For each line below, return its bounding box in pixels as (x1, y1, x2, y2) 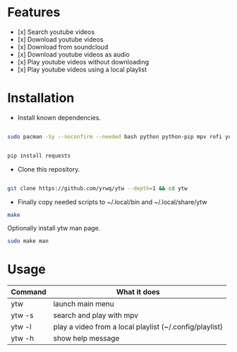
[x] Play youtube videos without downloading (17, 57, 150, 66)
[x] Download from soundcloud (17, 42, 109, 51)
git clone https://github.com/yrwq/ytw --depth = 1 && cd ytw (7, 184, 188, 192)
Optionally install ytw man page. (7, 224, 101, 233)
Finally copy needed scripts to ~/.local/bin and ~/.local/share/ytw (17, 197, 207, 206)
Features (7, 4, 61, 20)
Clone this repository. (17, 165, 80, 173)
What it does (116, 287, 160, 297)
